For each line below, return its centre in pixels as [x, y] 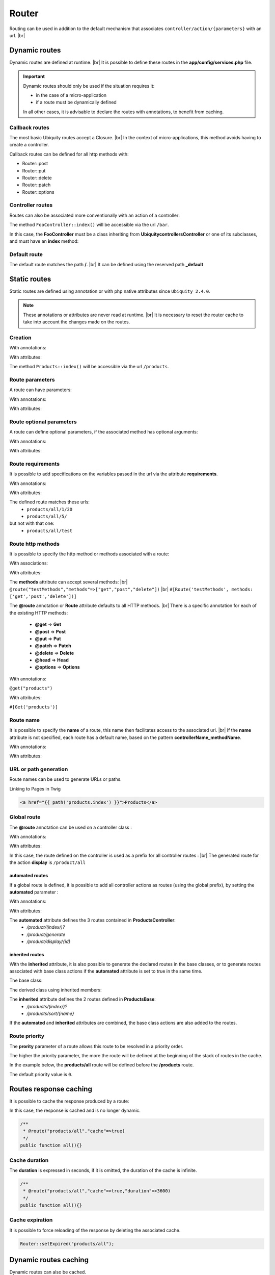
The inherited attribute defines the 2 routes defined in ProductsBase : [83, 999]
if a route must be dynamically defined [76, 103]
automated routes [29, 876]
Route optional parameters [43, 422]
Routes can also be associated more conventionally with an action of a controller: [95, 215]
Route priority [27, 1036]
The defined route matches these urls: [50, 502]
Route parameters [32, 379]
